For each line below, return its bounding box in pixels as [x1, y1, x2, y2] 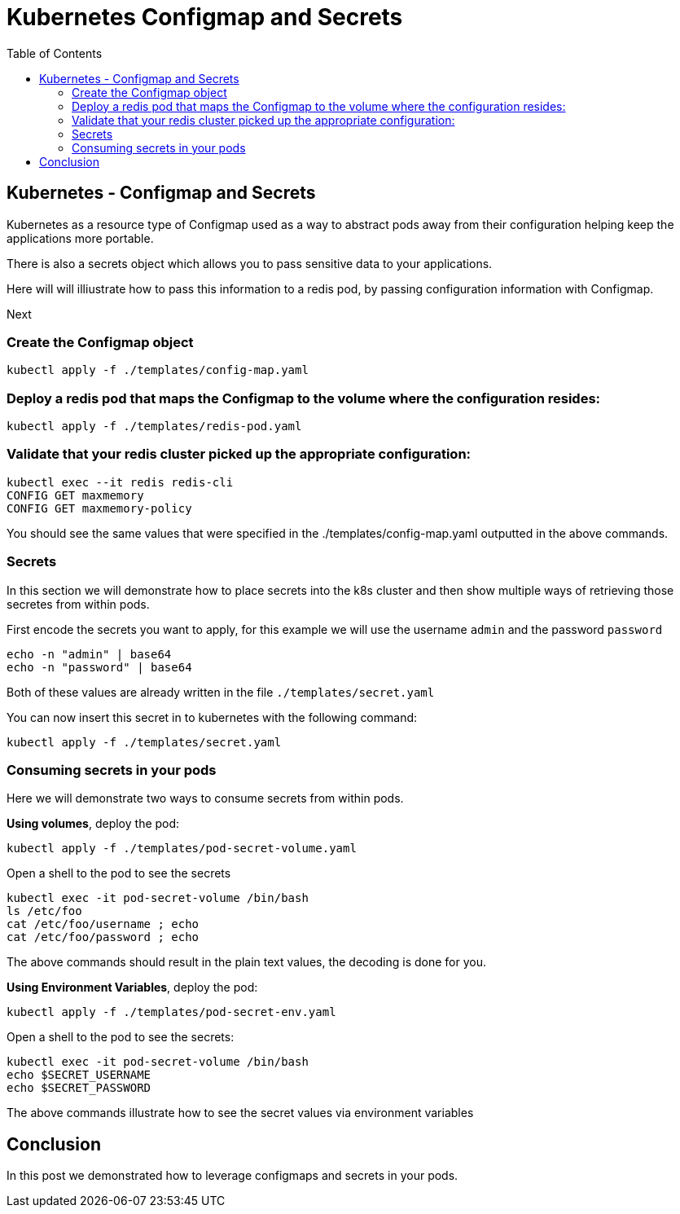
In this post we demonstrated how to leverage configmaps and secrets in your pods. [7, 1168, 458, 1183]
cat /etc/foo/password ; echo [7, 930, 200, 944]
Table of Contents [7, 46, 103, 60]
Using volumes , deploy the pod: [7, 816, 180, 831]
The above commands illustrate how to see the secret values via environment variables [7, 1106, 474, 1120]
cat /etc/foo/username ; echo [7, 917, 200, 931]
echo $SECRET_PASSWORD [7, 1081, 151, 1095]
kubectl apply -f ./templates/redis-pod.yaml [7, 420, 302, 433]
